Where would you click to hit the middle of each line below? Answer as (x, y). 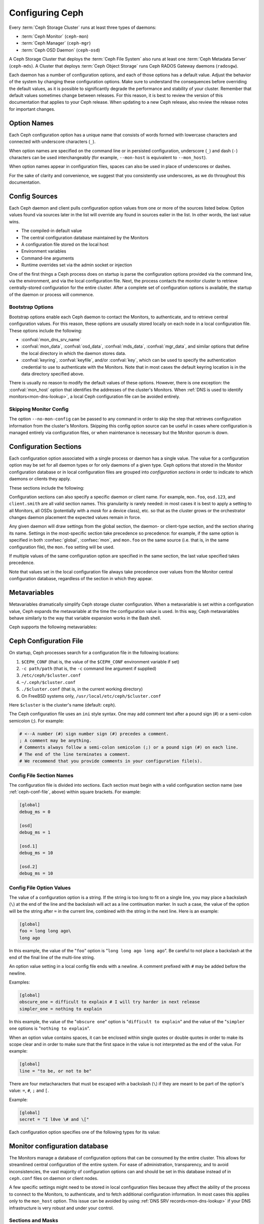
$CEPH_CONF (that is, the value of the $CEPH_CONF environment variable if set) (100, 661)
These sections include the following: (47, 488)
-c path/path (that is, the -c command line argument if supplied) (89, 668)
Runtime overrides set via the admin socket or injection (77, 265)
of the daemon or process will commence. (52, 294)
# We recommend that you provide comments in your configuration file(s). (111, 761)
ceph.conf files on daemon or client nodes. (54, 1178)
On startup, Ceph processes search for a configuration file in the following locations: (94, 653)
